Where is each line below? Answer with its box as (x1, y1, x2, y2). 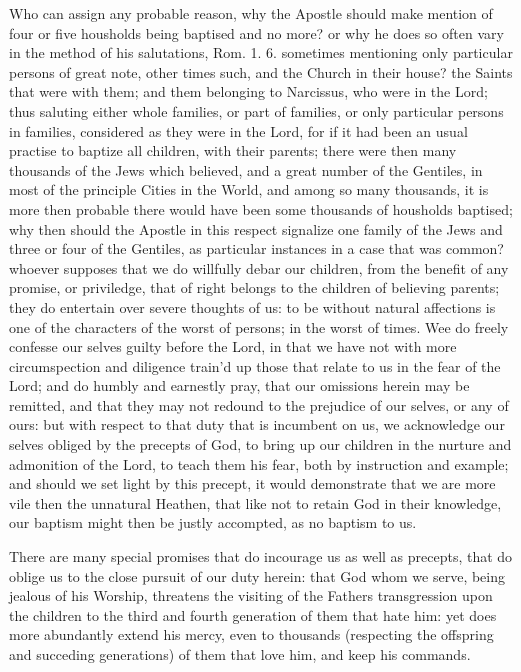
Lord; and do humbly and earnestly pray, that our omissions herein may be (9, 375, 470, 396)
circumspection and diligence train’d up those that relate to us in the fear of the (9, 355, 501, 376)
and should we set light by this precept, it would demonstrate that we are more (9, 473, 496, 494)
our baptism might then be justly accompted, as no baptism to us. (9, 512, 417, 533)
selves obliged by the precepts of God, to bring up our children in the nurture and (9, 434, 512, 455)
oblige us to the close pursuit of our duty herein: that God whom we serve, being (9, 565, 506, 586)
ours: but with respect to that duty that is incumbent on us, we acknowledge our (9, 414, 505, 435)
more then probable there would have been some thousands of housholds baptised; (9, 198, 513, 219)
